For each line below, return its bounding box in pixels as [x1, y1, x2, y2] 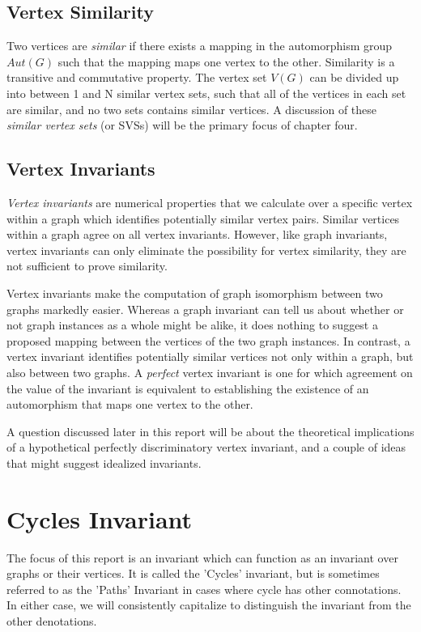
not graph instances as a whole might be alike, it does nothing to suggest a [6, 316, 378, 333]
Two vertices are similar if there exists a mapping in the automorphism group [6, 37, 393, 54]
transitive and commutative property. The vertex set [6, 69, 267, 86]
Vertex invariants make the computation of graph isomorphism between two [6, 284, 383, 301]
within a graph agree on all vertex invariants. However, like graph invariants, [6, 226, 388, 243]
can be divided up [309, 69, 399, 86]
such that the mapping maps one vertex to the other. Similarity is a [57, 53, 395, 70]
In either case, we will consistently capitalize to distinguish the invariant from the [6, 596, 411, 613]
